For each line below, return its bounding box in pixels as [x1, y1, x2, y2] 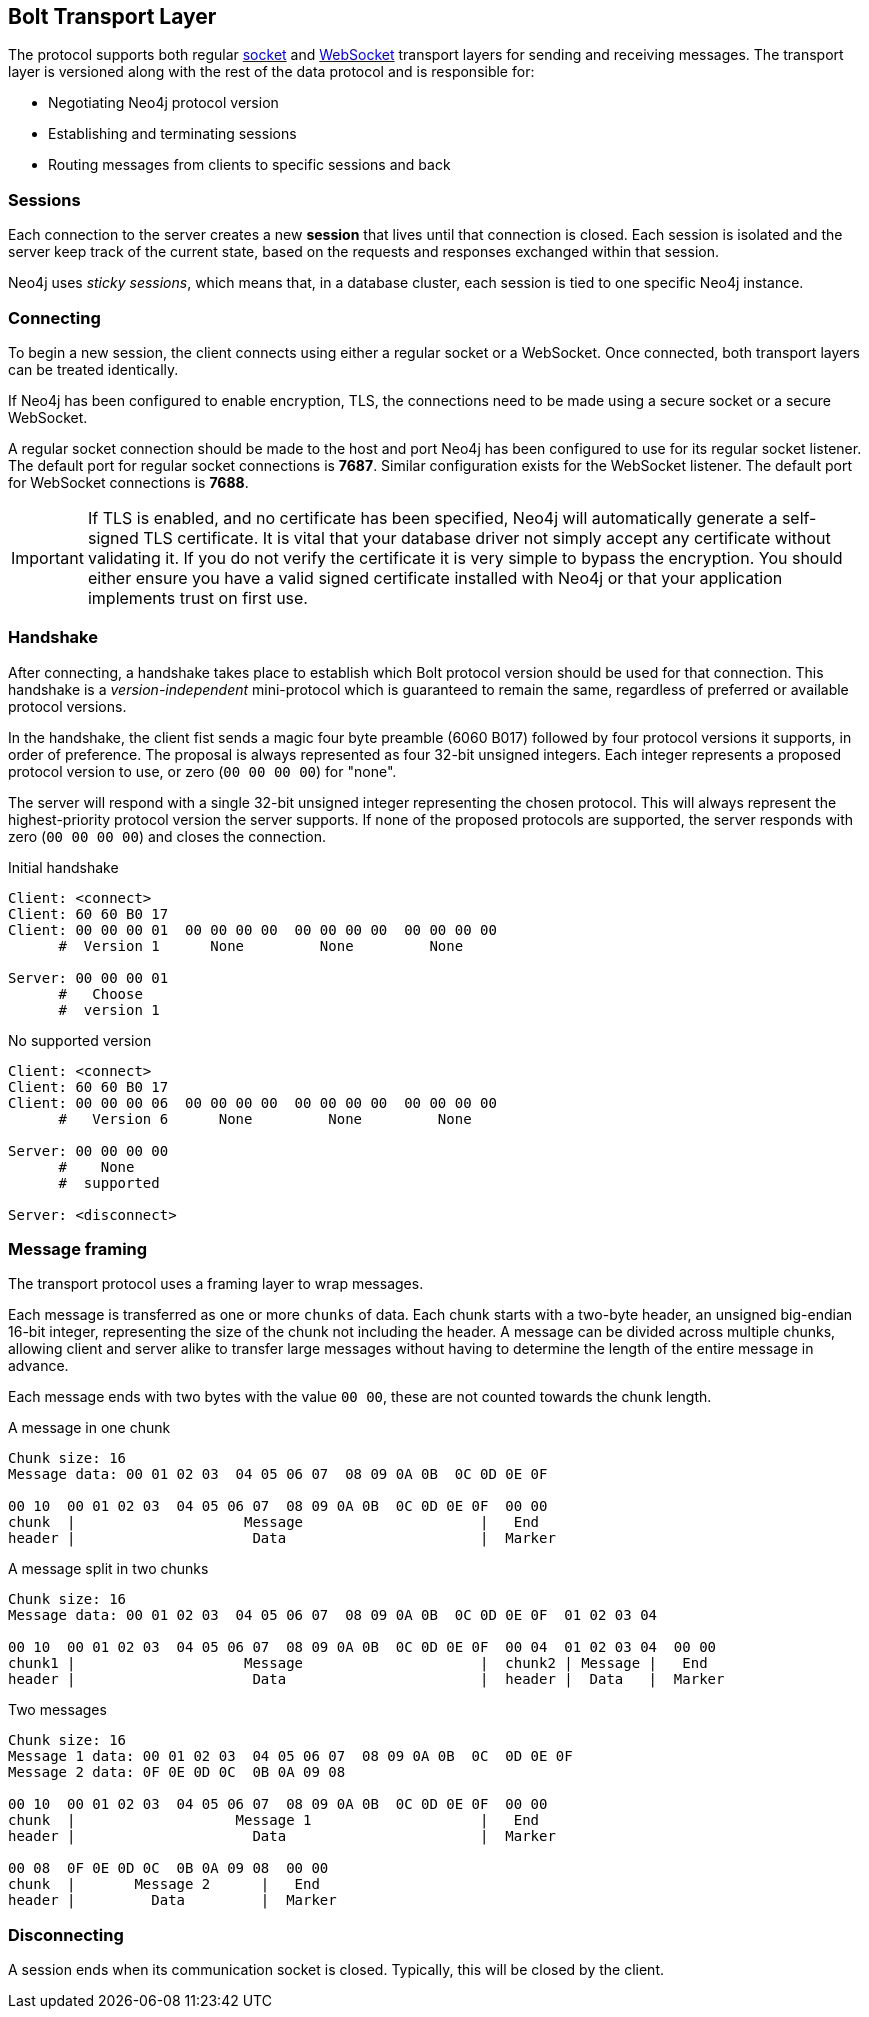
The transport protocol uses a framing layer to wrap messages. [8, 1275, 424, 1293]
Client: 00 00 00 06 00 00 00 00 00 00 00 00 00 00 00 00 [8, 1094, 497, 1111]
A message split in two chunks [8, 1560, 209, 1578]
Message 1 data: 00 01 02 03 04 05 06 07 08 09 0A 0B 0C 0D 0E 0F [8, 1748, 573, 1765]
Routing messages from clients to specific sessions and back [48, 156, 451, 174]
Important [11, 547, 84, 568]
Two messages [8, 1701, 107, 1719]
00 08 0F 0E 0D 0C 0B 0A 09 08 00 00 [8, 1860, 329, 1877]
